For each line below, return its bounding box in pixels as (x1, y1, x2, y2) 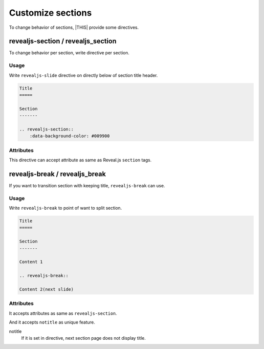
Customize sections (9, 7, 92, 18)
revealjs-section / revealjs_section (9, 37, 117, 45)
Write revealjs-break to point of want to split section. (9, 205, 122, 211)
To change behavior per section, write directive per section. (9, 50, 130, 56)
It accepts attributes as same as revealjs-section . (9, 310, 117, 316)
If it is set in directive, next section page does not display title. (21, 335, 146, 341)
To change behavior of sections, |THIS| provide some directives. (9, 24, 139, 30)
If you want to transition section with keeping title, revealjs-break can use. (9, 182, 165, 188)
